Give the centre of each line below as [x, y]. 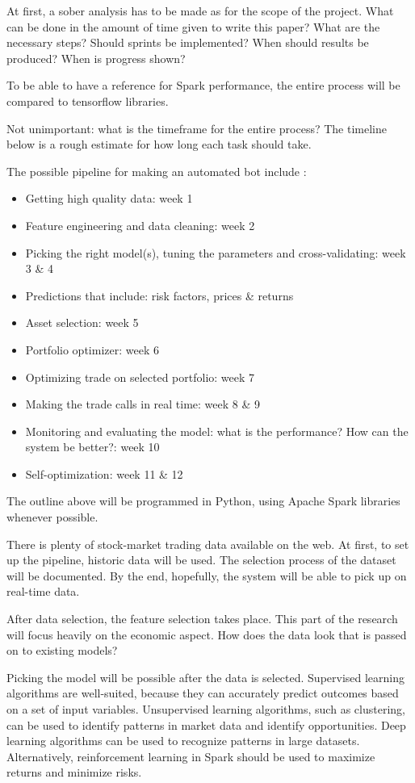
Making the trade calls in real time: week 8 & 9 [143, 404]
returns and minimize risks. [74, 772]
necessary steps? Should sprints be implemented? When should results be [188, 42]
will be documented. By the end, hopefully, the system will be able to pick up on [207, 575]
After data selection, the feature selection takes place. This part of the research [202, 619]
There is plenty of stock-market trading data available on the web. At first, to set [208, 544]
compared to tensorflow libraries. [88, 100]
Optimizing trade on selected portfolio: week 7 [140, 377]
